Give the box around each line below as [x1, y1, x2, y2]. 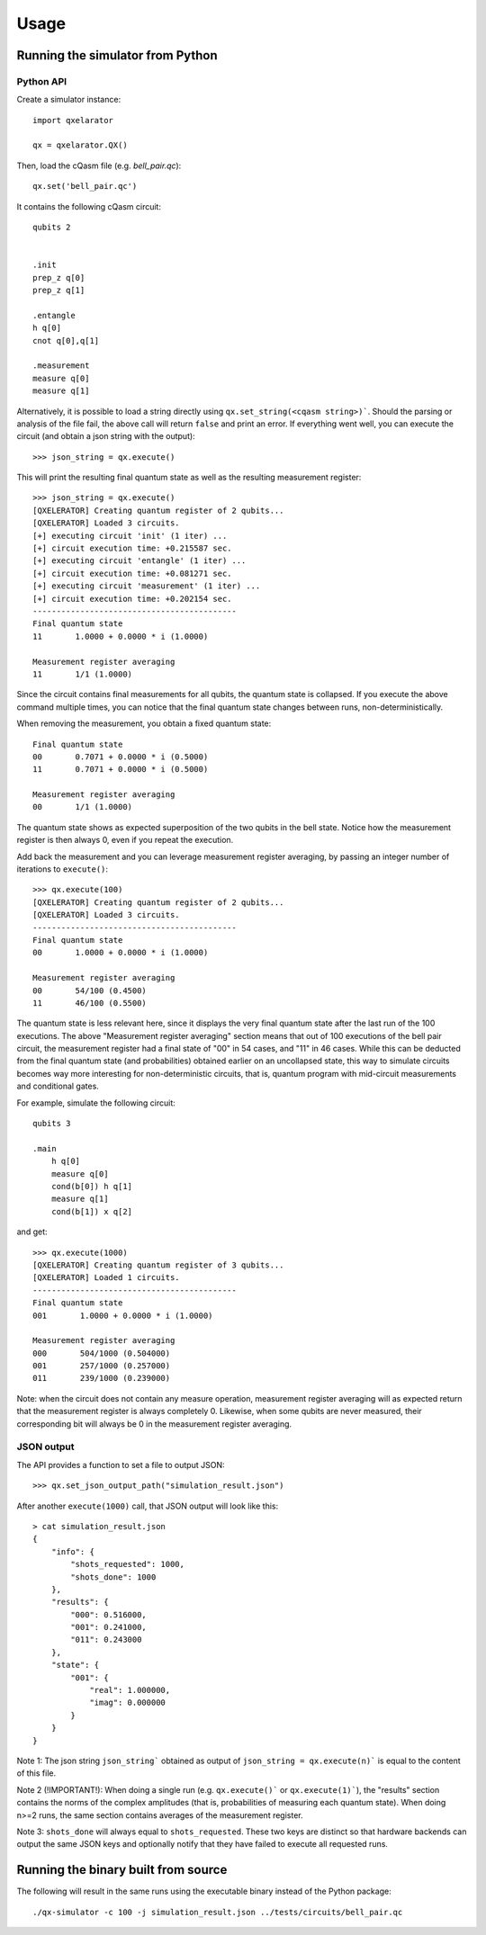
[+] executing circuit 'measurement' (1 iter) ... [32, 581, 261, 591]
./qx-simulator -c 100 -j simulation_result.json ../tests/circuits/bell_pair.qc [32, 1907, 403, 1917]
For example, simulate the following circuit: [16, 1097, 175, 1108]
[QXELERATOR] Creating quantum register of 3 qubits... [32, 1259, 284, 1270]
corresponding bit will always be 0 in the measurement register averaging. [16, 1418, 292, 1429]
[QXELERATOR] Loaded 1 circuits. [32, 1273, 180, 1283]
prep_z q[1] [32, 285, 85, 295]
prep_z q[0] [32, 273, 85, 282]
